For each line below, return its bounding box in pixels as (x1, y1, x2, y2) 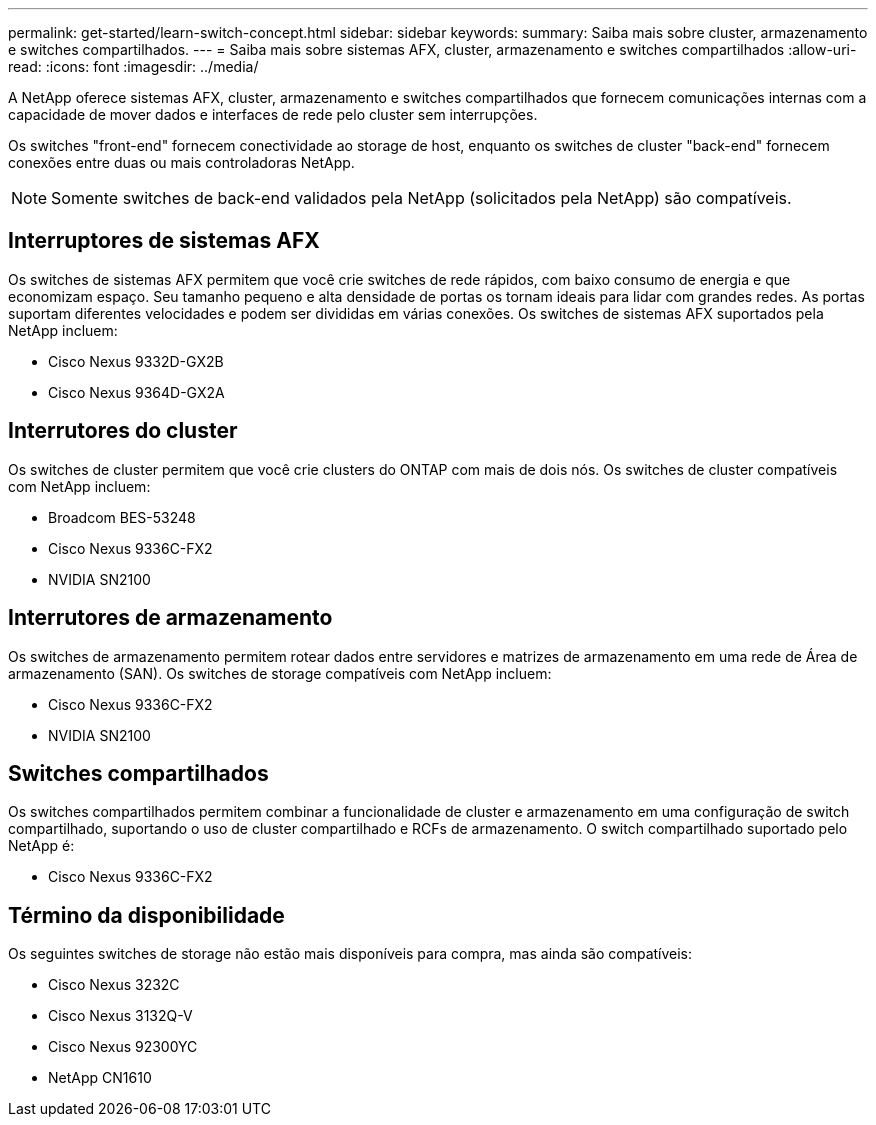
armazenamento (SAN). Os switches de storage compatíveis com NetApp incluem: (8, 664, 552, 682)
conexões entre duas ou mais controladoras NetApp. (8, 154, 355, 171)
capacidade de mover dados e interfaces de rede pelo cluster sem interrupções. (8, 106, 538, 123)
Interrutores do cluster (8, 418, 238, 444)
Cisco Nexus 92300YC (48, 1038, 198, 1056)
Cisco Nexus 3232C (48, 976, 180, 994)
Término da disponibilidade (8, 902, 285, 928)
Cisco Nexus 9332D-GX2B (48, 352, 224, 370)
